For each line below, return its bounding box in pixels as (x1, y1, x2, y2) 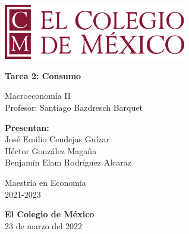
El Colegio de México (5, 208, 94, 220)
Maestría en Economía (5, 176, 86, 188)
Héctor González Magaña (5, 144, 97, 157)
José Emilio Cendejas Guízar (5, 133, 110, 145)
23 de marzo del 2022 (5, 219, 82, 232)
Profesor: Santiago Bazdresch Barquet (5, 101, 143, 114)
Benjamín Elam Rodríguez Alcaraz (5, 156, 131, 169)
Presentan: (5, 121, 49, 133)
